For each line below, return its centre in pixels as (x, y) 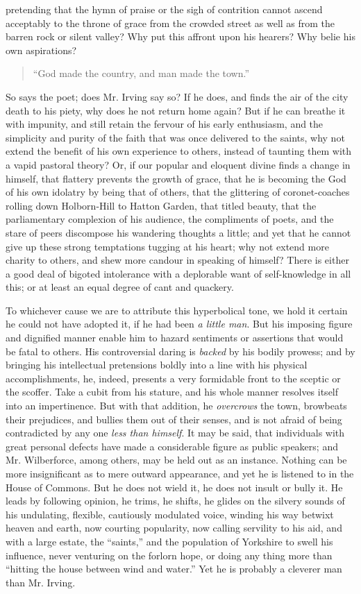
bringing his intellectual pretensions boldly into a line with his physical (157, 365)
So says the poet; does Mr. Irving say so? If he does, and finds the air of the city (177, 96)
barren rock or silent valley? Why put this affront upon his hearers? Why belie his (180, 36)
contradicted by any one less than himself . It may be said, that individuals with (175, 433)
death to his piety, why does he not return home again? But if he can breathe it (176, 110)
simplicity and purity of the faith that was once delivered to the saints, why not (175, 137)
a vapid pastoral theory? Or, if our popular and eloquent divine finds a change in (178, 164)
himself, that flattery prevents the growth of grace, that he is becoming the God (176, 178)
